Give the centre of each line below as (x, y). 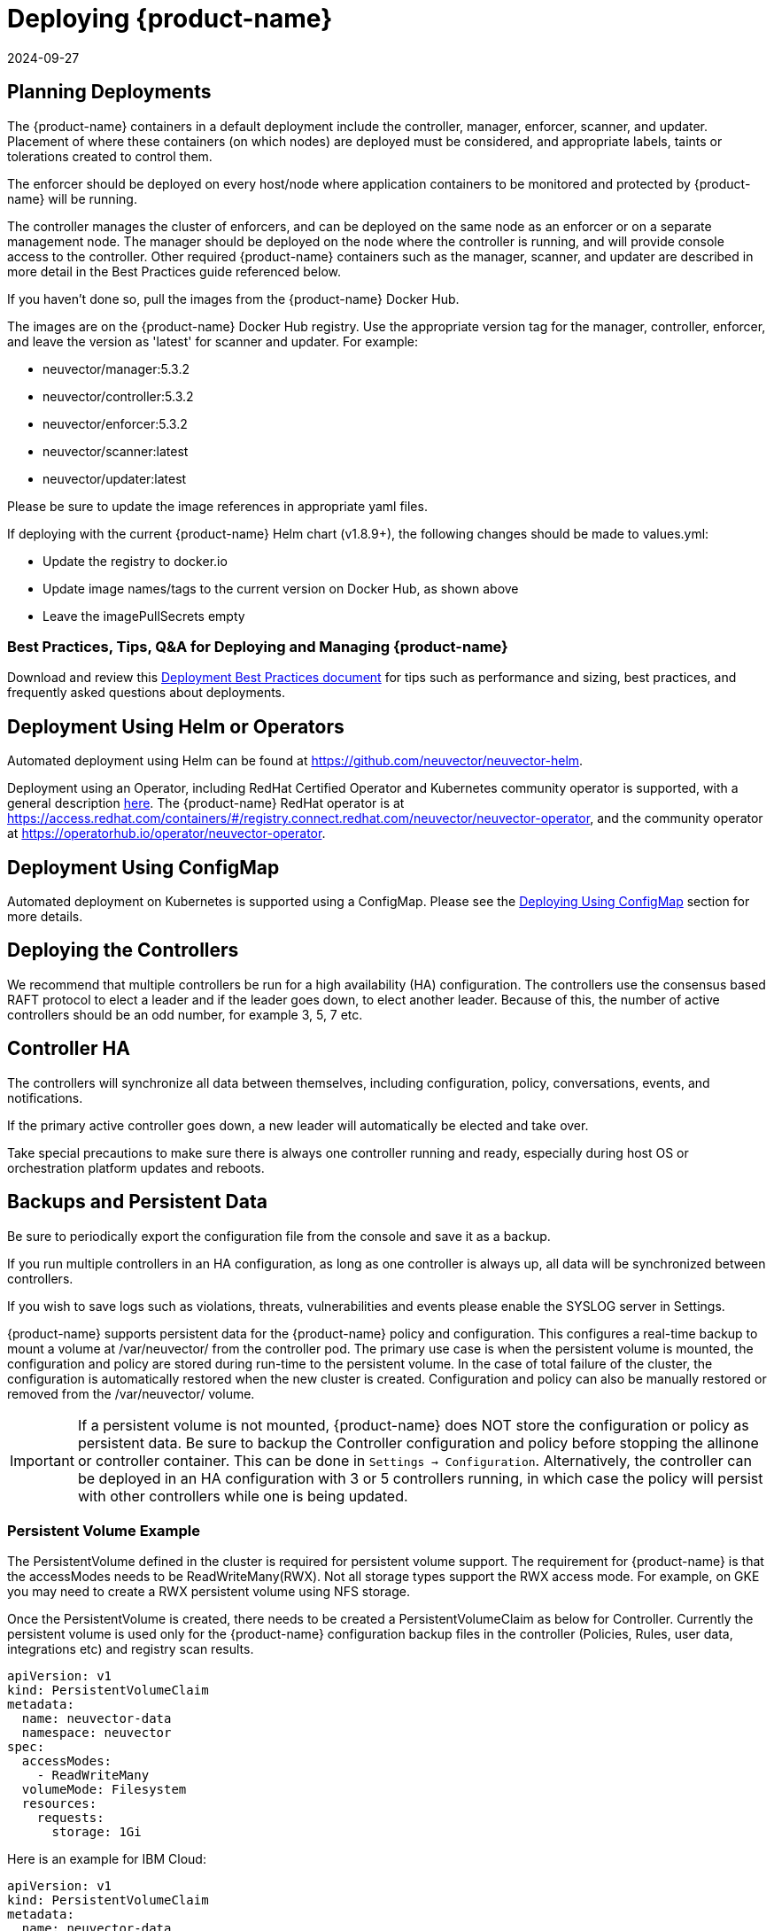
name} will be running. (72, 198)
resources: (59, 1804)
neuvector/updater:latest (115, 478)
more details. (45, 917)
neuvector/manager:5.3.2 (116, 368)
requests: (70, 1818)
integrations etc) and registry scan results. (131, 1649)
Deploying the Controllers (123, 950)
